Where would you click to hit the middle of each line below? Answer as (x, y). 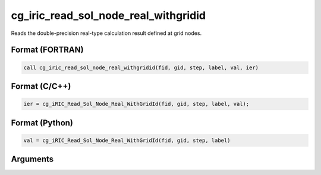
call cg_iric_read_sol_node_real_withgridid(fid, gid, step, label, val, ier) (141, 67)
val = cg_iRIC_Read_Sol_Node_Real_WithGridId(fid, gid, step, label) (127, 140)
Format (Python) (42, 123)
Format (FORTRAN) (47, 50)
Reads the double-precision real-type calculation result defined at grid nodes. (106, 33)
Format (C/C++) (41, 86)
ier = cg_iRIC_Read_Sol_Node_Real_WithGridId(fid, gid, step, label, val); (136, 104)
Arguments (32, 159)
